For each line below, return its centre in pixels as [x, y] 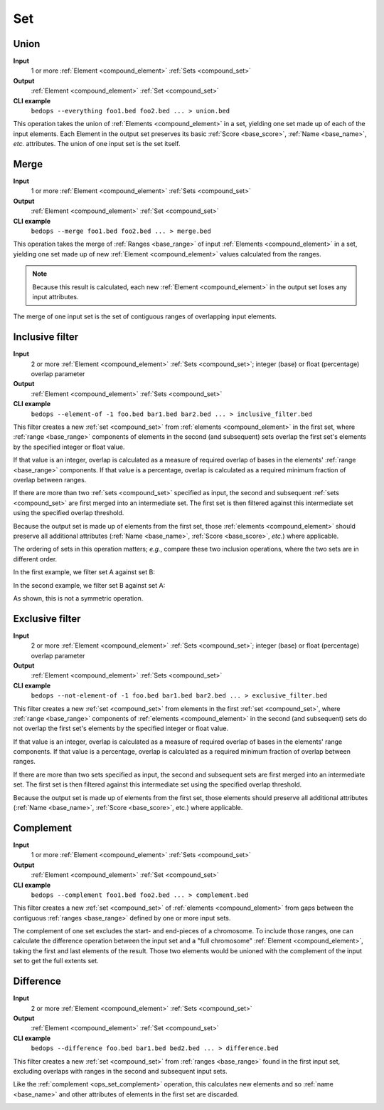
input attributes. [55, 297]
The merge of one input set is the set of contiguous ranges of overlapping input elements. [145, 316]
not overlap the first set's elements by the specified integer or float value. [121, 728]
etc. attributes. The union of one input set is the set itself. [97, 144]
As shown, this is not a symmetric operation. [78, 598]
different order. [35, 559]
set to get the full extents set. [56, 961]
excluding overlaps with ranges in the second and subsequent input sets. [120, 1071]
